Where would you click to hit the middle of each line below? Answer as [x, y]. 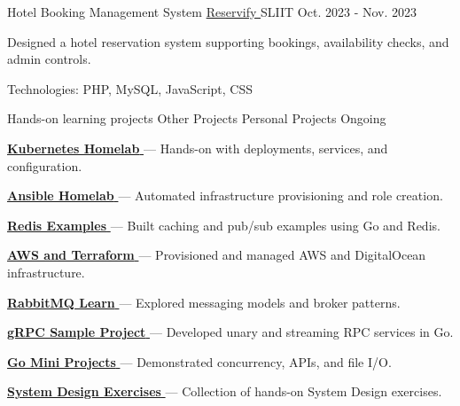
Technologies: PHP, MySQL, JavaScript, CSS [130, 88]
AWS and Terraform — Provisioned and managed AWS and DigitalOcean [217, 255]
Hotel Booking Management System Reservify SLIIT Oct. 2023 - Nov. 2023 [212, 12]
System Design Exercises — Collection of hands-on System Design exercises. [225, 391]
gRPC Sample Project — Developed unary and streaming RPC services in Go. [230, 332]
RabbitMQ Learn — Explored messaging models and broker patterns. [204, 302]
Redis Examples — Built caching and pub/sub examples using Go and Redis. [224, 225]
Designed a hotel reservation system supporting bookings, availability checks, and [228, 41]
